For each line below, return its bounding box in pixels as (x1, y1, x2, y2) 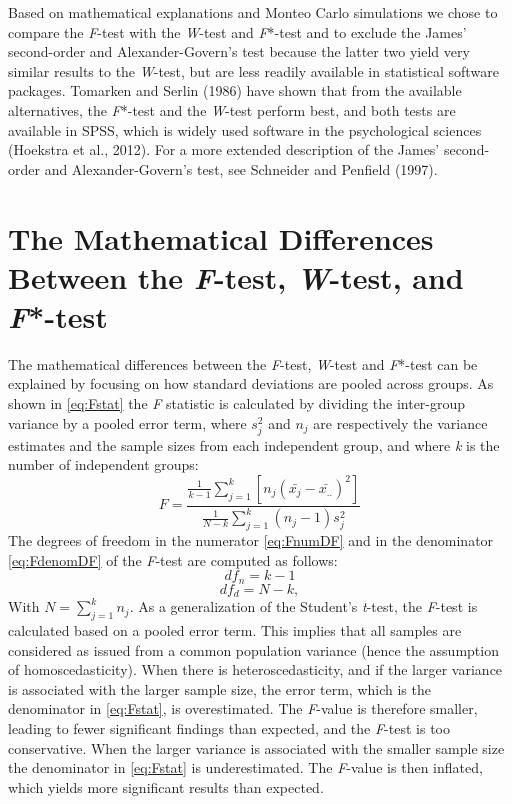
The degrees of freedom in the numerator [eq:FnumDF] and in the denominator (8, 530, 494, 551)
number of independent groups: (8, 454, 199, 475)
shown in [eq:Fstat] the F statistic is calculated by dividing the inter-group (8, 393, 466, 414)
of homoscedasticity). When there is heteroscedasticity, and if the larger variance (8, 659, 503, 680)
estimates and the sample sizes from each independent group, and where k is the (8, 434, 500, 455)
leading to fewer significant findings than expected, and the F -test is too (8, 718, 450, 738)
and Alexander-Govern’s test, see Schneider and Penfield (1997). (44, 158, 438, 179)
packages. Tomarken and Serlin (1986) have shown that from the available (8, 80, 462, 101)
